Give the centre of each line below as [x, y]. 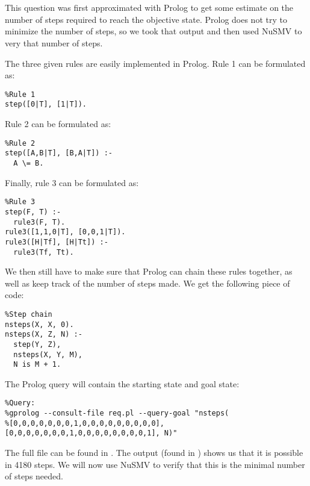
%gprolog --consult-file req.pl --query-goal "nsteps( [117, 413]
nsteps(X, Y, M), [48, 354]
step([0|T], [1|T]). [46, 104]
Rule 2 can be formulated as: [58, 124]
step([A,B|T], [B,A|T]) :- [59, 153]
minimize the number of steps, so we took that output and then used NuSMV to [153, 31]
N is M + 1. [37, 365]
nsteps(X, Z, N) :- [44, 335]
